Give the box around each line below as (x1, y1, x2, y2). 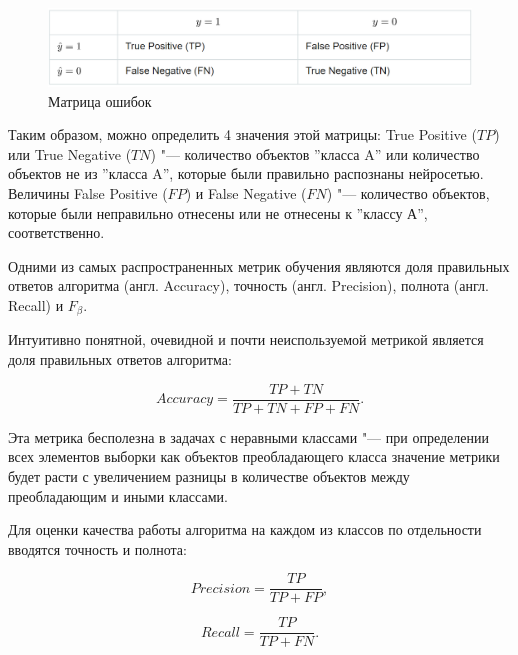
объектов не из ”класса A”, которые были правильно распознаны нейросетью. (8, 163, 484, 184)
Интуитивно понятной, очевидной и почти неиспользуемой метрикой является (8, 329, 484, 350)
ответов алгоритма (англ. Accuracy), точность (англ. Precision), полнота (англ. (8, 275, 489, 296)
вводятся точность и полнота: (8, 538, 187, 559)
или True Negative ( (8, 143, 132, 164)
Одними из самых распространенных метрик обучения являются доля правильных (8, 255, 510, 276)
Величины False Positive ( (8, 183, 168, 204)
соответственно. (8, 222, 105, 243)
